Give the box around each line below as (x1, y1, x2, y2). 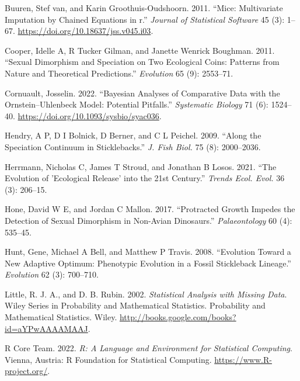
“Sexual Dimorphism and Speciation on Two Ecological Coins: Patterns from (5, 56, 280, 68)
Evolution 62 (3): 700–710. (5, 268, 99, 280)
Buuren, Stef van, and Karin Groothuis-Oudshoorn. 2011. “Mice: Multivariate (5, 2, 283, 13)
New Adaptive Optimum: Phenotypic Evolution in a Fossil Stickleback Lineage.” (5, 257, 291, 269)
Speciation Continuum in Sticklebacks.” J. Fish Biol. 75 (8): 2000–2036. (5, 140, 261, 153)
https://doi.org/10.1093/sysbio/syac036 (18, 109, 159, 122)
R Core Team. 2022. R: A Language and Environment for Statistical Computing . (5, 342, 292, 354)
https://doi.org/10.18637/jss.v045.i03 (18, 25, 151, 37)
